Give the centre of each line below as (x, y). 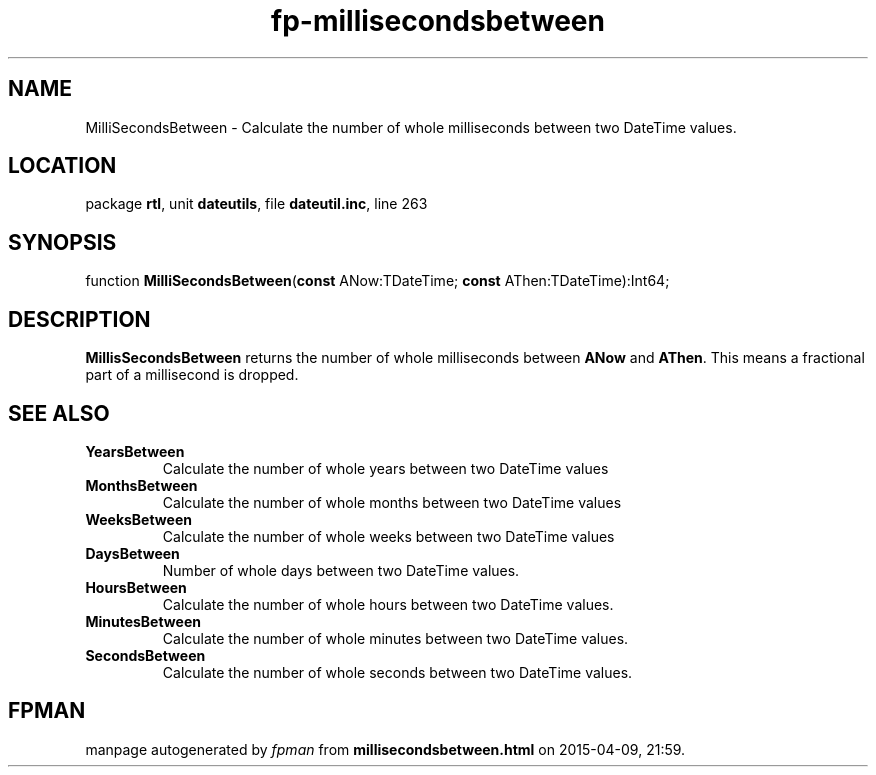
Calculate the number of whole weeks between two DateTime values (388, 536)
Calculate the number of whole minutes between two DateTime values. (395, 638)
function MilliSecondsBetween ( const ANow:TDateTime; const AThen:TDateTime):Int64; (377, 281)
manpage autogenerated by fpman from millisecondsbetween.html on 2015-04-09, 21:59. (385, 749)
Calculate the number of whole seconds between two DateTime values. (397, 672)
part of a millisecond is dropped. (192, 375)
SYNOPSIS (62, 242)
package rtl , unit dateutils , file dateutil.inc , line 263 (256, 204)
